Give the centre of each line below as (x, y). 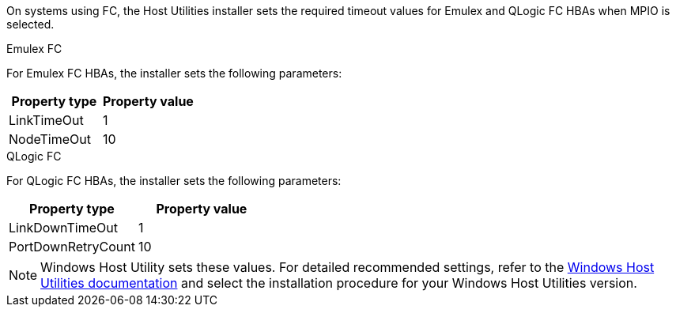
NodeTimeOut (50, 139)
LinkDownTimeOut (63, 228)
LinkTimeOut (46, 120)
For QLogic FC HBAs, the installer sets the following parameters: (174, 181)
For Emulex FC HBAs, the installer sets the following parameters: (174, 73)
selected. (30, 24)
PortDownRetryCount (72, 247)
